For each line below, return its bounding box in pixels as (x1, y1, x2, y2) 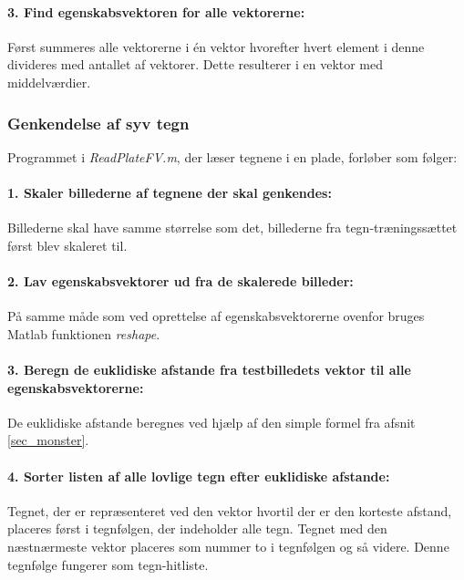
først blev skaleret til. (7, 235, 128, 254)
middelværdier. (7, 72, 91, 91)
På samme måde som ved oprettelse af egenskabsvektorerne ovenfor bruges (7, 306, 425, 326)
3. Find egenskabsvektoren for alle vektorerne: (7, 2, 305, 21)
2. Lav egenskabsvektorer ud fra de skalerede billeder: (7, 271, 354, 290)
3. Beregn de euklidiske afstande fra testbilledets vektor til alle (7, 359, 411, 378)
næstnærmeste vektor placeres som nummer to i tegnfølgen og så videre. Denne (7, 536, 449, 555)
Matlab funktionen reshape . (7, 324, 160, 343)
